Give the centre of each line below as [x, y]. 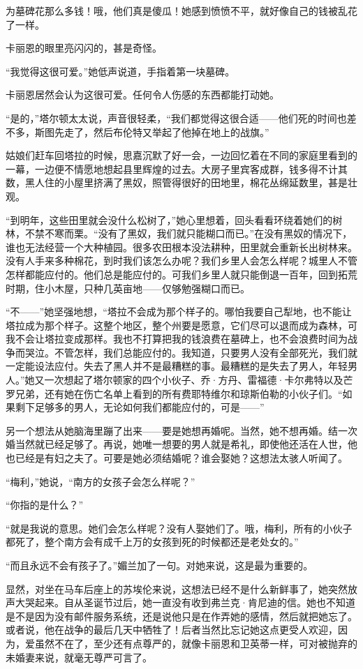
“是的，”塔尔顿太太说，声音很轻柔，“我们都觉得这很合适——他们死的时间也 [176, 118]
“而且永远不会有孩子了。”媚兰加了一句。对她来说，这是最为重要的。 [160, 565]
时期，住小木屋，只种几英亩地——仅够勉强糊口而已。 [128, 288]
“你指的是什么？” [45, 505]
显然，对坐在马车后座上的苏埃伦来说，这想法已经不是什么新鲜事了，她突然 [177, 588]
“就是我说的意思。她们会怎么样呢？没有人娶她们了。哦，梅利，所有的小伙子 [179, 528]
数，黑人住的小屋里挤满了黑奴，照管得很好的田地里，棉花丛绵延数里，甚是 [177, 182]
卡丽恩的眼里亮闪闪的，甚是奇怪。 [84, 48]
